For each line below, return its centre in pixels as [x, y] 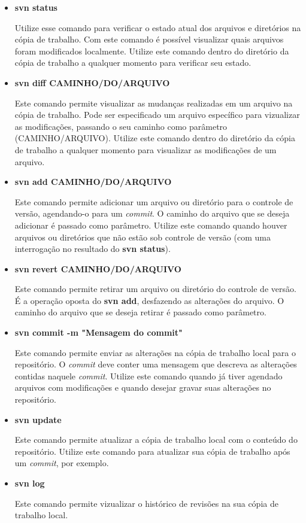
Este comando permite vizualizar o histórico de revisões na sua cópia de [146, 503]
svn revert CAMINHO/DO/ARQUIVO [98, 268]
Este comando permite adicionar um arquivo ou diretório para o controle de [154, 201]
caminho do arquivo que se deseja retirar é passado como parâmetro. [140, 312]
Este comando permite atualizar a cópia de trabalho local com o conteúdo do [156, 440]
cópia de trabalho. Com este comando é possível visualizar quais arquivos [149, 39]
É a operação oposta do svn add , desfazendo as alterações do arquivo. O [149, 300]
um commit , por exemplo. [62, 463]
